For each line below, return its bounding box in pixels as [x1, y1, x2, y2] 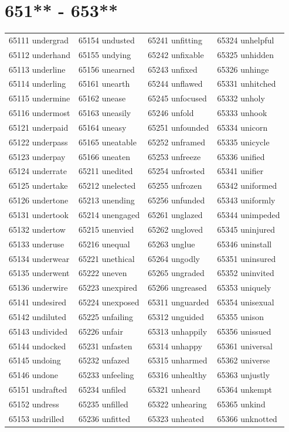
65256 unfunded [148, 194, 205, 206]
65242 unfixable [148, 48, 204, 60]
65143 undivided [9, 325, 67, 337]
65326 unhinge [217, 63, 269, 75]
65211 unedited [79, 165, 133, 177]
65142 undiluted [9, 310, 67, 322]
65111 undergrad [9, 33, 69, 46]
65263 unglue [148, 237, 195, 250]
